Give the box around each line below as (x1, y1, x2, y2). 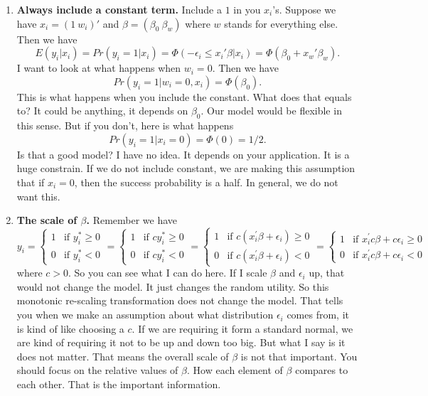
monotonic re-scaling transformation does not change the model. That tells (16, 293, 343, 308)
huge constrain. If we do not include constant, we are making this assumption (16, 161, 355, 176)
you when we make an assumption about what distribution (16, 307, 274, 322)
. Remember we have (86, 213, 178, 228)
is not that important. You (240, 348, 358, 363)
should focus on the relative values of (16, 363, 178, 378)
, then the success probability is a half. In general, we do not (74, 174, 338, 189)
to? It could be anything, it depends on (16, 103, 188, 118)
